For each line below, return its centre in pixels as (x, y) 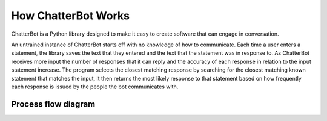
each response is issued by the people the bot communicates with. (95, 87)
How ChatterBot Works (71, 16)
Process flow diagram (53, 104)
